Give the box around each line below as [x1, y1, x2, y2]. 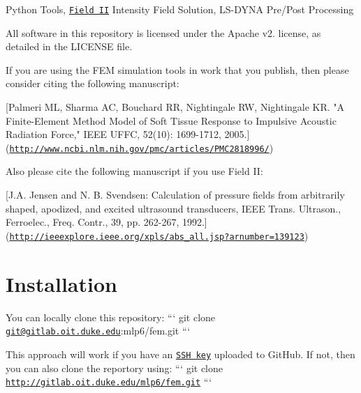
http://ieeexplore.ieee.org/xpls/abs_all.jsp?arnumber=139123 [9, 231, 304, 242]
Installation [6, 269, 117, 298]
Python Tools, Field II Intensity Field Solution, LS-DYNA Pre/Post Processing [6, 2, 354, 16]
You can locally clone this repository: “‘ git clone [6, 309, 216, 324]
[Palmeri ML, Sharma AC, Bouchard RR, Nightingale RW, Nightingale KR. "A [6, 100, 345, 114]
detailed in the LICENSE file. [6, 39, 133, 54]
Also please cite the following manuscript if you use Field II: [6, 164, 263, 178]
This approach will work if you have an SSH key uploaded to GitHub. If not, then [6, 346, 355, 361]
